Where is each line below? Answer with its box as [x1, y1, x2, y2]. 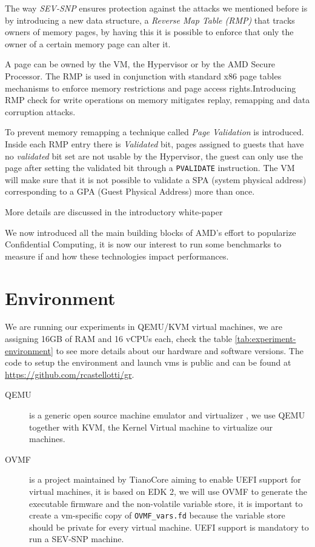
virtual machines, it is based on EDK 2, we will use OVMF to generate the [29, 485, 308, 497]
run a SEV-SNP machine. [29, 532, 124, 545]
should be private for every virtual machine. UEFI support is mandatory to [29, 520, 309, 533]
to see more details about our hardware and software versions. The [56, 344, 303, 357]
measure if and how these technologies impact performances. [5, 249, 229, 262]
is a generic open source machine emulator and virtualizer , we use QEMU [29, 409, 305, 421]
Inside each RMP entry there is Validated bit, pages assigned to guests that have [5, 137, 304, 150]
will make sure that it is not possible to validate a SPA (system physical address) [5, 173, 307, 186]
